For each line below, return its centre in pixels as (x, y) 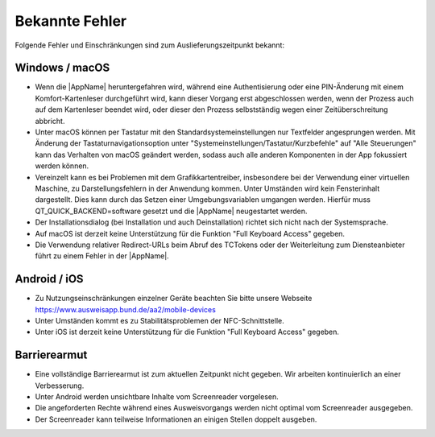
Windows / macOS (62, 68)
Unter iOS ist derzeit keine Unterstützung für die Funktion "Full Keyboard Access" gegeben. (187, 332)
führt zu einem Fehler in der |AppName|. (102, 256)
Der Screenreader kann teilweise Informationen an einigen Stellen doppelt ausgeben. (176, 419)
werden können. (62, 166)
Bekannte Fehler (71, 21)
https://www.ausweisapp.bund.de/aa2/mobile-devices (126, 309)
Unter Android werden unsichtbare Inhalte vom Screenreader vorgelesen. (157, 397)
